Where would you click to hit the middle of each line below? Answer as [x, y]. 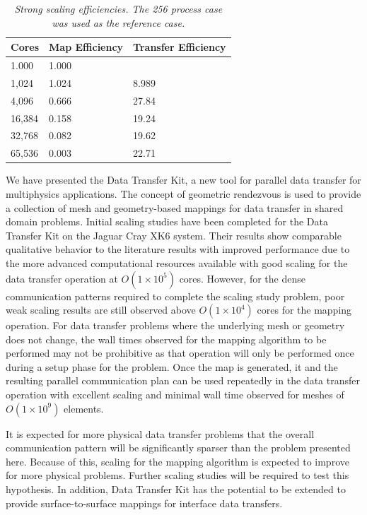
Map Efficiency [86, 47]
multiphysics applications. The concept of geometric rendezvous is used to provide [183, 193]
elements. [84, 408]
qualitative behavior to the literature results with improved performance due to [178, 249]
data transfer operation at [62, 278]
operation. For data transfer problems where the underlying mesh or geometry [175, 325]
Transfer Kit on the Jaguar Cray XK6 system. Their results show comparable [174, 235]
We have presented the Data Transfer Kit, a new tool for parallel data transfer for [183, 180]
